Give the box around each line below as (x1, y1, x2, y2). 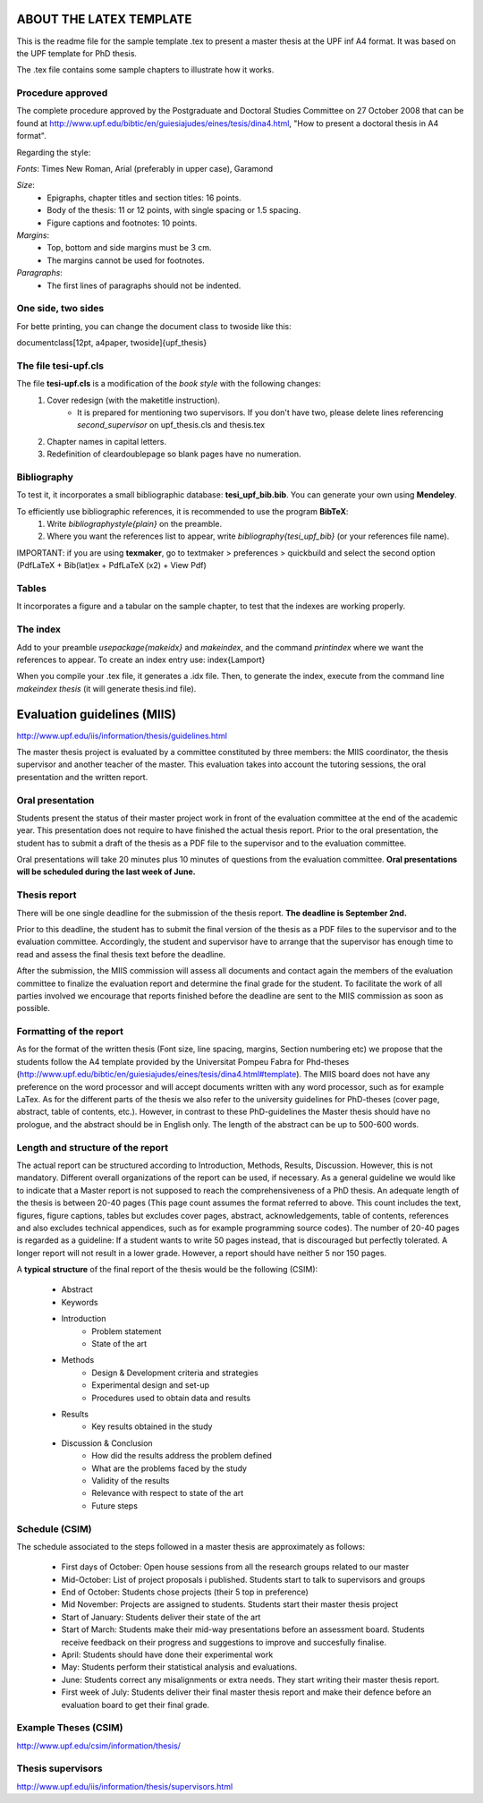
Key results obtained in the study (91, 1421, 213, 1432)
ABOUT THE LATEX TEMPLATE (16, 12, 192, 27)
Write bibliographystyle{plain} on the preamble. (47, 519, 223, 530)
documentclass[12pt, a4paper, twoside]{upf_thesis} (16, 337, 208, 348)
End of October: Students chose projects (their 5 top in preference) (61, 1586, 309, 1597)
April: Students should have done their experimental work (61, 1649, 274, 1660)
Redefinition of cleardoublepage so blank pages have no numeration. (47, 448, 301, 460)
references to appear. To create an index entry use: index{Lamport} (16, 654, 266, 665)
